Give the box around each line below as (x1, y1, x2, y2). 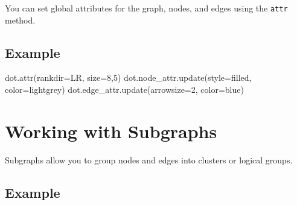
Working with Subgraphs (5, 118, 217, 143)
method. (5, 13, 36, 26)
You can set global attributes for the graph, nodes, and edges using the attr (5, 2, 288, 14)
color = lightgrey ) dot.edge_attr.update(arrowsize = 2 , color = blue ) (5, 83, 244, 96)
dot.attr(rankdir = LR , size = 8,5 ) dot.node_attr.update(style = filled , (5, 71, 252, 84)
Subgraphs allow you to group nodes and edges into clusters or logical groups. (5, 153, 293, 166)
